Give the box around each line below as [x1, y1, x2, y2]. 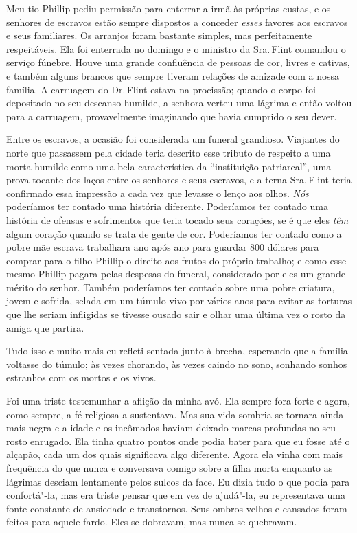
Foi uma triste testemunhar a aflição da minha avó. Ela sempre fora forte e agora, [6, 394, 350, 408]
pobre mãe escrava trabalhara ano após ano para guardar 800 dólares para [6, 240, 319, 254]
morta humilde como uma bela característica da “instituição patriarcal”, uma [6, 159, 332, 173]
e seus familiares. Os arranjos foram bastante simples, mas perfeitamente [6, 28, 312, 43]
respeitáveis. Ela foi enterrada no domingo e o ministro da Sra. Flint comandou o [6, 41, 346, 56]
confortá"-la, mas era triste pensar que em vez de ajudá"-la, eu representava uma [6, 488, 345, 502]
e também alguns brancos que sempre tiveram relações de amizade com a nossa [6, 68, 340, 82]
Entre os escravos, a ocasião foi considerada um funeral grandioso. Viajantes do [6, 132, 340, 146]
